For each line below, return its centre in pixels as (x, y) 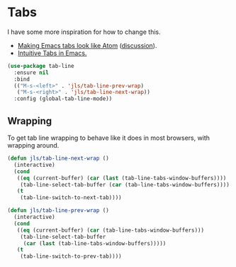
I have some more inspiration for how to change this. (84, 32)
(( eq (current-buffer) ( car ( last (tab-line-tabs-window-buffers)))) (122, 178)
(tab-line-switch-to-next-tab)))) (71, 198)
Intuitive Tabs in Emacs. (52, 53)
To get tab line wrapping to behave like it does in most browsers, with (109, 138)
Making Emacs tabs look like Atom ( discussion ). (87, 45)
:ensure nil (32, 72)
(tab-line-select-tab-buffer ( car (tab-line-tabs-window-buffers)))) (125, 184)
